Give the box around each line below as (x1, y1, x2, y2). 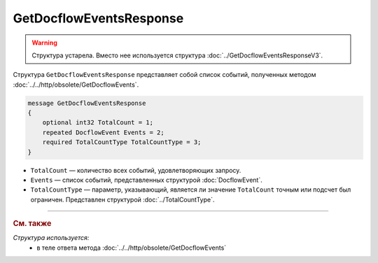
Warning (31, 38, 57, 47)
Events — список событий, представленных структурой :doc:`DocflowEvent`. (30, 176, 262, 185)
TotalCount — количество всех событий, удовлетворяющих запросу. (30, 166, 241, 174)
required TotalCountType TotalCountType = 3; (42, 138, 202, 146)
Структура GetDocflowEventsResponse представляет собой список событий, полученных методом (13, 71, 316, 79)
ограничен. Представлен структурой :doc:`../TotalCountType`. (30, 195, 215, 204)
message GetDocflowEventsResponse (27, 99, 146, 107)
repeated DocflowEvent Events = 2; (42, 128, 164, 136)
